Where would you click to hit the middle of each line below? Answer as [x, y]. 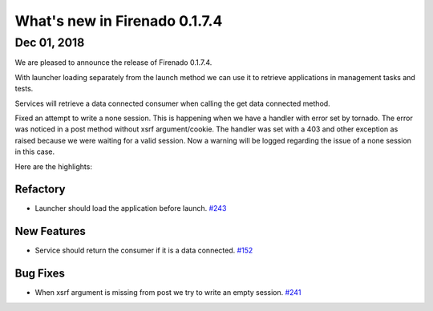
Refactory [40, 190]
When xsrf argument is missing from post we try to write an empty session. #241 [168, 293]
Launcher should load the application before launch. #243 [131, 208]
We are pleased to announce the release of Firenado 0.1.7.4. [113, 63]
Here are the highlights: [53, 166]
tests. [24, 89]
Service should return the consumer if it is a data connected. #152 [144, 250]
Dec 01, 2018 [50, 42]
